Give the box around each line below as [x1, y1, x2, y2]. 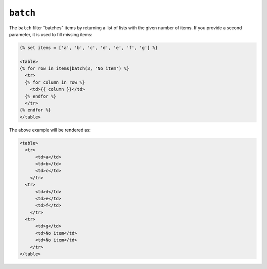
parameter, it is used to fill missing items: [9, 31, 92, 37]
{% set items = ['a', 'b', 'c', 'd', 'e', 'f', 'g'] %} [19, 45, 158, 51]
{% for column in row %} [25, 79, 85, 85]
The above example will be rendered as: [9, 127, 91, 133]
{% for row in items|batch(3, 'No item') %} [19, 66, 130, 71]
